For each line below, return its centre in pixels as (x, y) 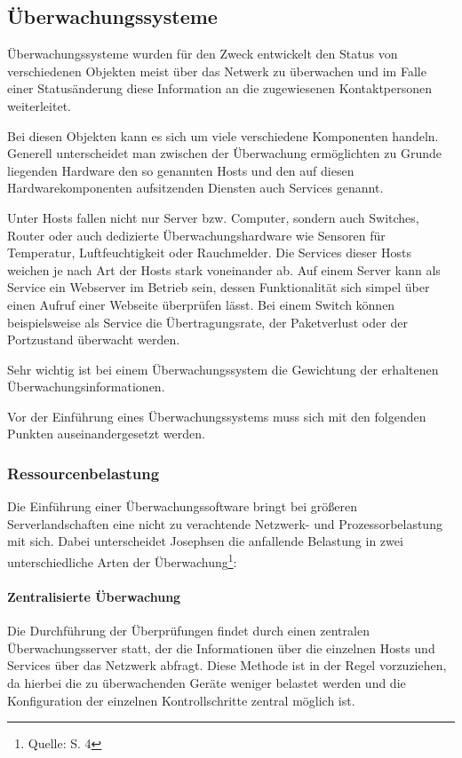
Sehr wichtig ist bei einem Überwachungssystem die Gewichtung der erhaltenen (223, 369)
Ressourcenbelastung (84, 473)
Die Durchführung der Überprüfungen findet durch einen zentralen (188, 631)
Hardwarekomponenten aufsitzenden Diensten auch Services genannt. (195, 188)
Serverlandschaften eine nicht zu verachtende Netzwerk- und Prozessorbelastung (225, 523)
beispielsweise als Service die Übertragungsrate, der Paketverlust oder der (207, 322)
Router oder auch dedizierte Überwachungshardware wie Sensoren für (196, 235)
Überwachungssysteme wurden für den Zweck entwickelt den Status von (203, 54)
